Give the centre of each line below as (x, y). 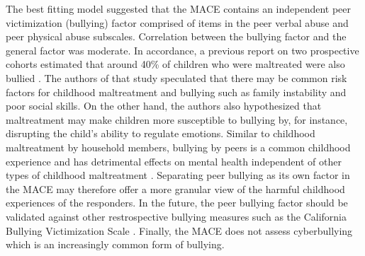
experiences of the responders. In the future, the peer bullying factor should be (177, 203)
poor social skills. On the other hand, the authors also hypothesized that (164, 106)
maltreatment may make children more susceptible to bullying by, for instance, (177, 119)
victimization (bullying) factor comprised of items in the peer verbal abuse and (177, 22)
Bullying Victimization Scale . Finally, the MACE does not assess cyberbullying (179, 230)
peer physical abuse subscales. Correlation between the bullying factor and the (176, 36)
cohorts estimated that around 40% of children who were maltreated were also (175, 64)
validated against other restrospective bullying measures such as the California (176, 216)
